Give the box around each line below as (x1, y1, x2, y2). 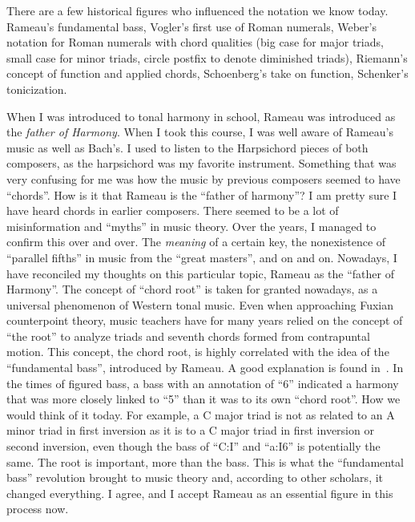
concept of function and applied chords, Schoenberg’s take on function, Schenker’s (6, 65, 409, 82)
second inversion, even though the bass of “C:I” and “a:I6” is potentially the (6, 438, 381, 455)
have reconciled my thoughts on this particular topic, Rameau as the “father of (6, 265, 394, 281)
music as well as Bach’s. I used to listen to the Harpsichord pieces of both (6, 139, 369, 156)
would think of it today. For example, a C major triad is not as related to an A (6, 406, 395, 423)
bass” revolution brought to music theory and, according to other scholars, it (6, 469, 384, 486)
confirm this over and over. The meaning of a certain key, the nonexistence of (6, 233, 386, 250)
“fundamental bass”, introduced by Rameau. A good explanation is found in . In (6, 359, 404, 376)
